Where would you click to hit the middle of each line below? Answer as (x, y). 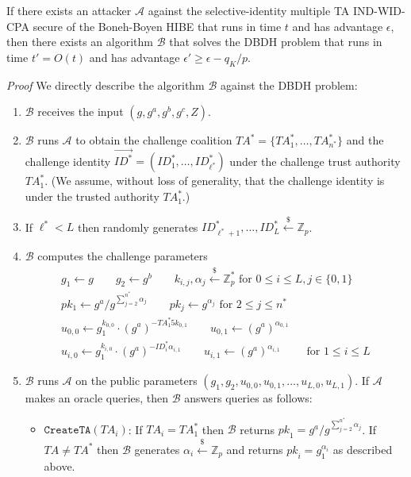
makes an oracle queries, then (97, 398)
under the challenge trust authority (315, 161)
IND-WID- (379, 10)
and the (365, 140)
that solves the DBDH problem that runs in (276, 42)
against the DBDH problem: (289, 85)
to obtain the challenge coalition (154, 140)
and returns (255, 449)
